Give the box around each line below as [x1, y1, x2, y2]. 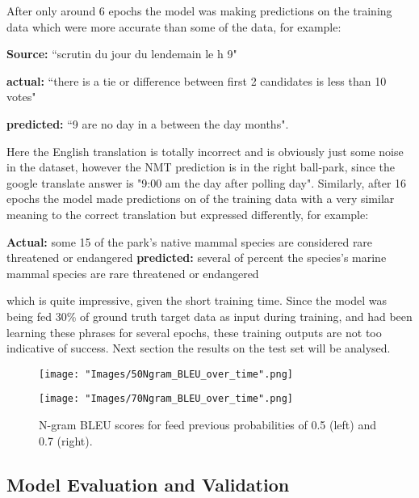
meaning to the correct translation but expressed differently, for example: [6, 205, 369, 222]
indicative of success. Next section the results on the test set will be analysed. [6, 340, 391, 357]
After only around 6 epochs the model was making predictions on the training [6, 2, 392, 19]
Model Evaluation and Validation [6, 471, 290, 496]
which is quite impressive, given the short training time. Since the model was [6, 292, 388, 309]
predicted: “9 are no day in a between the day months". [6, 115, 289, 132]
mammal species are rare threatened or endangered [6, 264, 259, 281]
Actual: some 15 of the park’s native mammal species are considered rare [6, 233, 373, 250]
